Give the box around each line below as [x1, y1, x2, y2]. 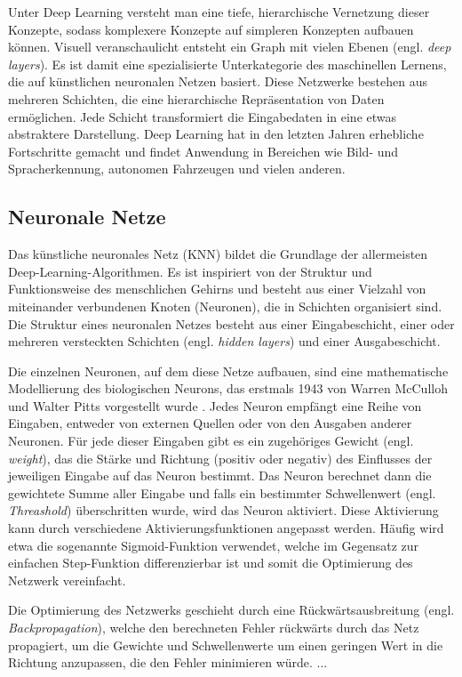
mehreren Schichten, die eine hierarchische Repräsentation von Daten [8, 89, 385, 108]
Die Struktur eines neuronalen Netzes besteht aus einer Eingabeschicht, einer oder [8, 314, 455, 333]
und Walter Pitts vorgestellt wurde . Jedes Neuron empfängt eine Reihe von [8, 396, 422, 415]
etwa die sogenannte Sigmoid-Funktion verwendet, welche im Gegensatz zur [8, 536, 419, 554]
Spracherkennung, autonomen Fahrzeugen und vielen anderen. [8, 159, 346, 178]
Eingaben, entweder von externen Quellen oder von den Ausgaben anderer [8, 414, 412, 432]
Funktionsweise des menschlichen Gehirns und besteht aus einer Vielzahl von [8, 279, 426, 298]
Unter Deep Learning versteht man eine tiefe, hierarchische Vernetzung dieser [8, 3, 430, 20]
